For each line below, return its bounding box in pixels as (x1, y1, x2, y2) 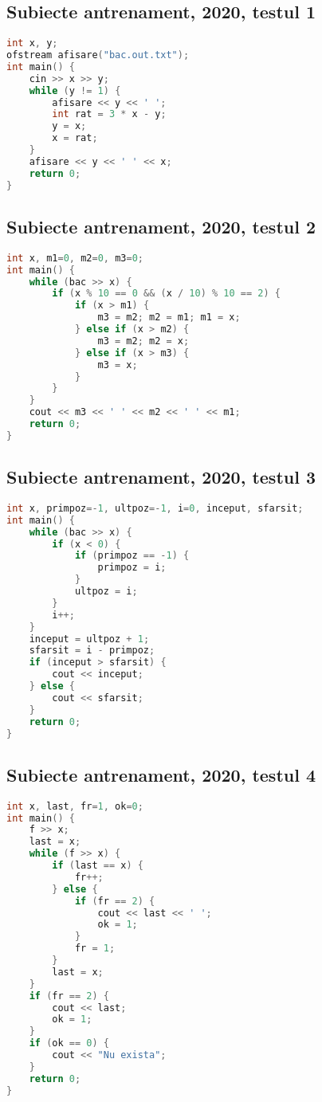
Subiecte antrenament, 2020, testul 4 (6, 762, 316, 786)
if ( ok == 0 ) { (29, 1037, 109, 1049)
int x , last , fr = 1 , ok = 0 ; (6, 800, 143, 812)
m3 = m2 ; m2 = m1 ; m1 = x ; (97, 312, 241, 324)
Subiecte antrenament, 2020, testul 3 (6, 465, 316, 489)
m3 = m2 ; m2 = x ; (97, 335, 190, 347)
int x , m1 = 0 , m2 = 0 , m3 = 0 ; (6, 252, 143, 264)
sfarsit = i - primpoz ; (29, 645, 155, 657)
